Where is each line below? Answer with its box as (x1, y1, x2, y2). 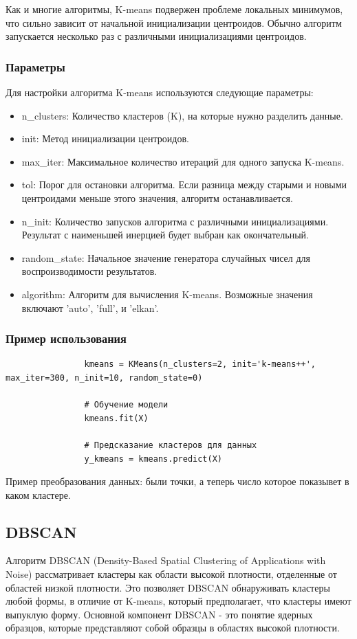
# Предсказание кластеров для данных (84, 440, 257, 450)
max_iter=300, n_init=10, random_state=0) (6, 372, 203, 383)
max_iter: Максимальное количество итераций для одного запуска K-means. (21, 154, 345, 168)
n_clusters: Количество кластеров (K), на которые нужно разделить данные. (21, 108, 343, 122)
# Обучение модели (84, 400, 169, 410)
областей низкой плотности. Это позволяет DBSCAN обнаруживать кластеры (6, 580, 330, 594)
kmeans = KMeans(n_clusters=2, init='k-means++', (84, 359, 316, 370)
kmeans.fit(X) (84, 413, 149, 423)
